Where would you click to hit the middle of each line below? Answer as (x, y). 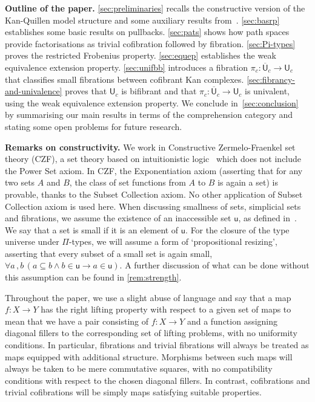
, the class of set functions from (128, 182)
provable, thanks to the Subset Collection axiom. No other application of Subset (154, 194)
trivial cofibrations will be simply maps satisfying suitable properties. (133, 392)
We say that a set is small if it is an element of (92, 229)
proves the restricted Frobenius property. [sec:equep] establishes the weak (141, 55)
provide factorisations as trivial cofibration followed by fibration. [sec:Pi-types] (150, 43)
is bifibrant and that (159, 91)
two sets (20, 182)
